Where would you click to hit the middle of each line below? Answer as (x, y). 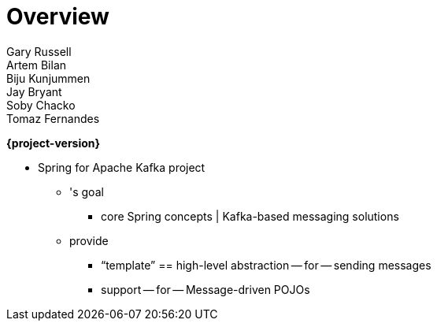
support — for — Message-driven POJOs (206, 289)
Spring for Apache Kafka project (122, 167)
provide (89, 240)
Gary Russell (39, 51)
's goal (87, 191)
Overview (58, 17)
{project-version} (54, 143)
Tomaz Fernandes (53, 118)
